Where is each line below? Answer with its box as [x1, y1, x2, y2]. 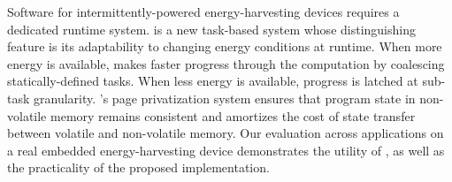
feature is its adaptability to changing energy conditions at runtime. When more [7, 37, 442, 56]
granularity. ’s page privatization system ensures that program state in [34, 88, 416, 107]
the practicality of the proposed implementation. [7, 158, 270, 177]
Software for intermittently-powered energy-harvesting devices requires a [7, 3, 400, 20]
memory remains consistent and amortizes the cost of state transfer [50, 106, 416, 125]
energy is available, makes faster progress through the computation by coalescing [7, 54, 445, 72]
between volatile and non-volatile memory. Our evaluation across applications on [7, 124, 444, 142]
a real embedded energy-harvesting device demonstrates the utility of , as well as [7, 140, 445, 159]
